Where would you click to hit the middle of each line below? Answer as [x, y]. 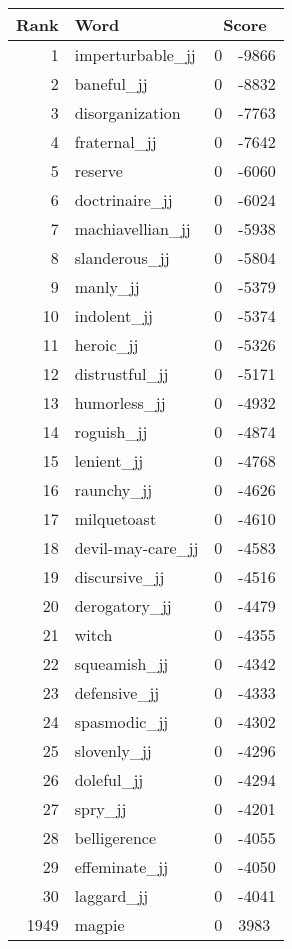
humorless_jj [120, 402]
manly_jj [107, 286]
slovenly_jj [113, 750]
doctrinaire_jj [123, 199]
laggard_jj [111, 895]
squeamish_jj [121, 663]
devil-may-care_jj [136, 547]
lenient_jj [109, 460]
